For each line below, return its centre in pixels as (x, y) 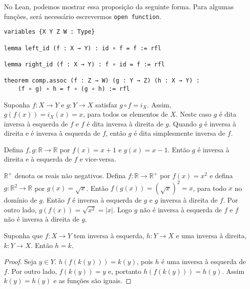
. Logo (123, 209)
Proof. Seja (20, 261)
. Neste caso (194, 114)
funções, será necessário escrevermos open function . (83, 16)
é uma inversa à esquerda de (204, 261)
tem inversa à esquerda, (109, 235)
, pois (145, 261)
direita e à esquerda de (38, 159)
